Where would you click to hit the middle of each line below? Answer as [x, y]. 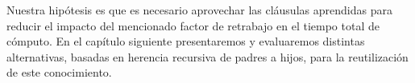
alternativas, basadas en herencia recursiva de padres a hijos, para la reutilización [207, 56]
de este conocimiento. [59, 72]
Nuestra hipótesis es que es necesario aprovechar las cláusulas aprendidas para [199, 10]
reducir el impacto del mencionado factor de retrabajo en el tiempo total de [193, 25]
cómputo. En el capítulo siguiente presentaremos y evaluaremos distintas [186, 41]
